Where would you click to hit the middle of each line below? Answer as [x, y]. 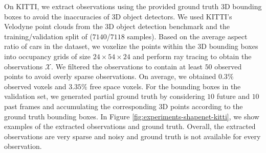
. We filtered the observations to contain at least [127, 66]
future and [233, 96]
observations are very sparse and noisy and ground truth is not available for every [132, 136]
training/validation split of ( [48, 36]
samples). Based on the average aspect [187, 36]
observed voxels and [35, 86]
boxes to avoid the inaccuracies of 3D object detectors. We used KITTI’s [118, 16]
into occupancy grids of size [47, 56]
